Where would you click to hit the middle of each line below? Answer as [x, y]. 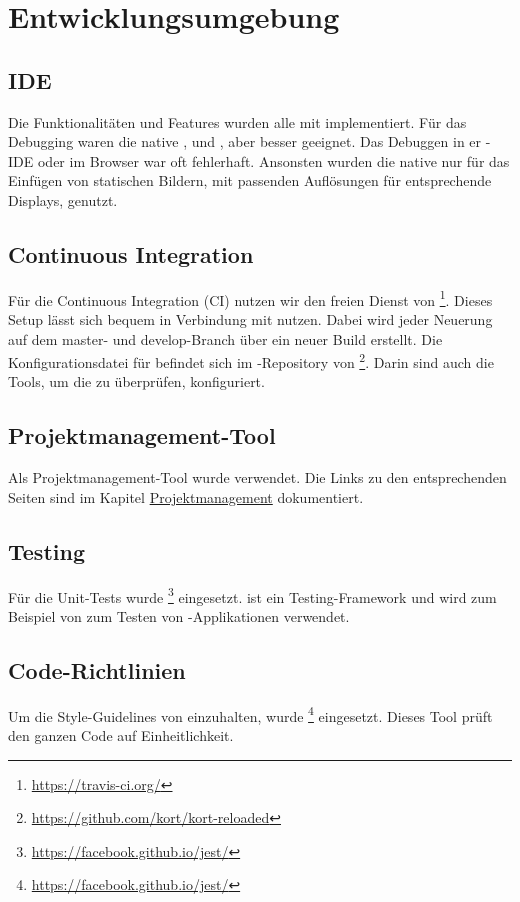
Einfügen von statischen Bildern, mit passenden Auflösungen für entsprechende [250, 180]
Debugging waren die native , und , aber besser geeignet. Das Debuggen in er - [249, 141]
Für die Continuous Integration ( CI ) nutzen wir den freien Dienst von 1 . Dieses [250, 298]
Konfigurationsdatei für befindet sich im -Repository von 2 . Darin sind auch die [251, 360]
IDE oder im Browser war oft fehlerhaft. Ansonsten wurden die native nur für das [259, 160]
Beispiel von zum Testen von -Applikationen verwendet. [179, 615]
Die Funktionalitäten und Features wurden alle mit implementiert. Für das [237, 121]
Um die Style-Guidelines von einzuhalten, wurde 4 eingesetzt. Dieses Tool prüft [250, 714]
